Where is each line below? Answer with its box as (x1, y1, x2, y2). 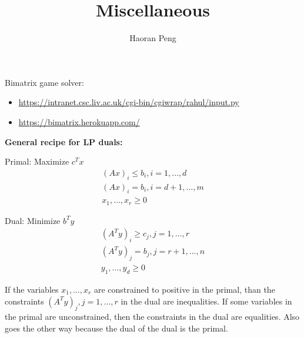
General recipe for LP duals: (5, 135, 123, 148)
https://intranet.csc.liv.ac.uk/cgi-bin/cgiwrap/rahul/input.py (18, 96, 239, 108)
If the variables (5, 283, 59, 295)
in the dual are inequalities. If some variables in (121, 295, 292, 307)
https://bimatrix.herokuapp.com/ (18, 115, 140, 128)
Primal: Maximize (5, 155, 69, 168)
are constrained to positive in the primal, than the (93, 283, 275, 295)
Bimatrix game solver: (5, 76, 84, 88)
